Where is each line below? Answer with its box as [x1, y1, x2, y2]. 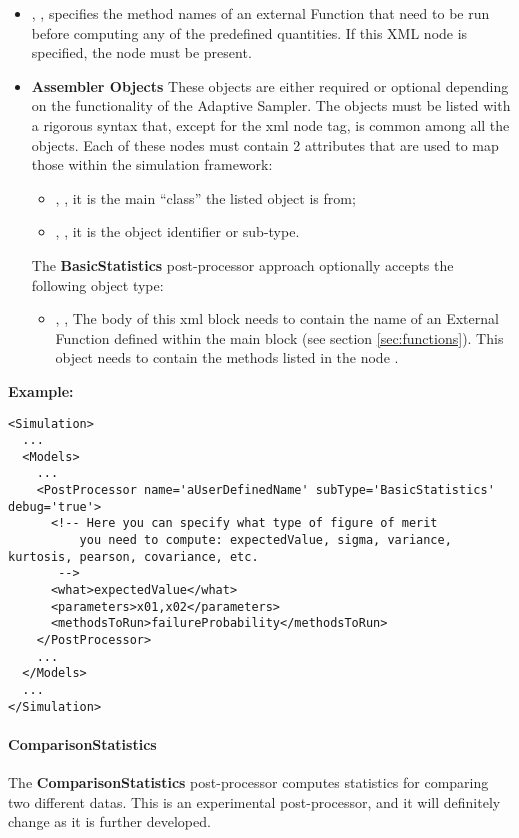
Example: [8, 380, 74, 401]
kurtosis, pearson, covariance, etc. [8, 549, 259, 564]
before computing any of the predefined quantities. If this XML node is [31, 22, 468, 43]
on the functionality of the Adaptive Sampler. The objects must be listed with [31, 95, 511, 116]
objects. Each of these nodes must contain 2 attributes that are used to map [31, 134, 499, 155]
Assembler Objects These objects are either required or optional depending [31, 75, 509, 96]
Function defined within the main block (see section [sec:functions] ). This [55, 327, 504, 348]
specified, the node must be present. [31, 42, 252, 63]
